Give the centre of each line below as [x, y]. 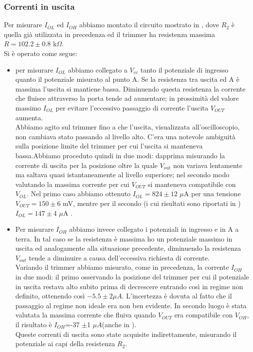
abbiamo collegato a [98, 69]
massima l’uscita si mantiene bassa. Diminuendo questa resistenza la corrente [130, 88]
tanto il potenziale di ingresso [184, 69]
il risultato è [34, 324]
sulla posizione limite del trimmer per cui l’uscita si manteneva [109, 146]
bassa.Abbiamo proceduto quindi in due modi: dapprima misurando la [120, 155]
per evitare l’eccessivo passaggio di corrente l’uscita [132, 107]
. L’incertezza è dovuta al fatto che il [177, 296]
